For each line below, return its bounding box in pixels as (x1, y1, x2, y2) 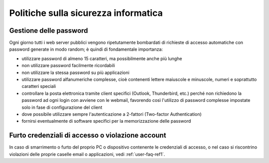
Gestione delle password (9, 26, 88, 35)
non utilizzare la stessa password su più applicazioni (21, 70, 130, 76)
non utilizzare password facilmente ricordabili (21, 63, 116, 69)
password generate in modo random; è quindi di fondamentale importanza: (9, 46, 163, 52)
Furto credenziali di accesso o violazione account (9, 131, 166, 140)
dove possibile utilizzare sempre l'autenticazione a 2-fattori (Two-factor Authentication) (21, 111, 202, 117)
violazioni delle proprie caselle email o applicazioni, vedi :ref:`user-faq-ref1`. (9, 151, 165, 157)
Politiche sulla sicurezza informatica (9, 7, 163, 18)
